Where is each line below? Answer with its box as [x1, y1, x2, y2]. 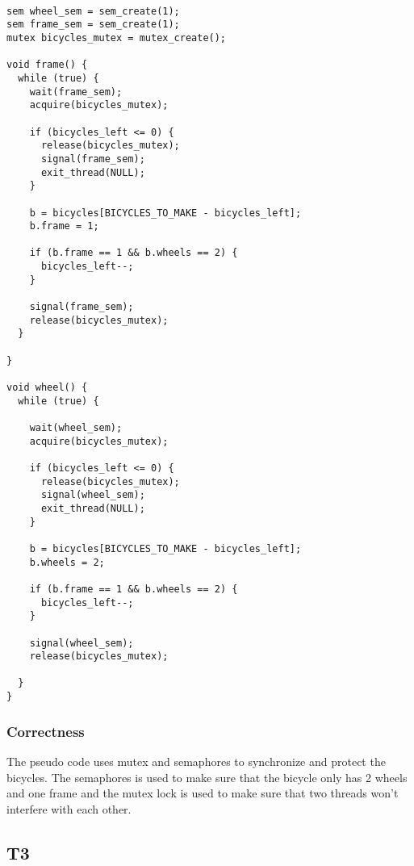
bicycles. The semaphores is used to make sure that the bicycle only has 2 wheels [6, 768, 408, 785]
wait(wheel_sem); [29, 422, 123, 433]
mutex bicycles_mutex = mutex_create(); [6, 31, 227, 44]
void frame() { [6, 59, 88, 71]
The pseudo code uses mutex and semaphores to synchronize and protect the [6, 753, 386, 769]
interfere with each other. [6, 800, 132, 817]
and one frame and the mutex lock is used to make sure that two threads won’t [6, 784, 399, 801]
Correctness [6, 721, 85, 741]
